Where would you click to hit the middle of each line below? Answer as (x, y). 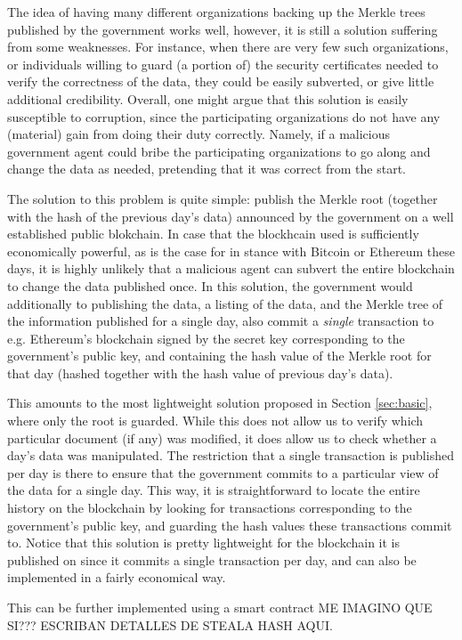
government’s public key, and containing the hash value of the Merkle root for (219, 356)
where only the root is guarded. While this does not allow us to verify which (215, 421)
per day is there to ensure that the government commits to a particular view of (223, 472)
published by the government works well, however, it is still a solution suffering (223, 29)
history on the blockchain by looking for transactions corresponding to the (210, 508)
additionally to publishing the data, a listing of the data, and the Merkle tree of (225, 303)
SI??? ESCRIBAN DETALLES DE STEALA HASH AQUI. (170, 624)
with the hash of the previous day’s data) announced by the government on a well (231, 216)
